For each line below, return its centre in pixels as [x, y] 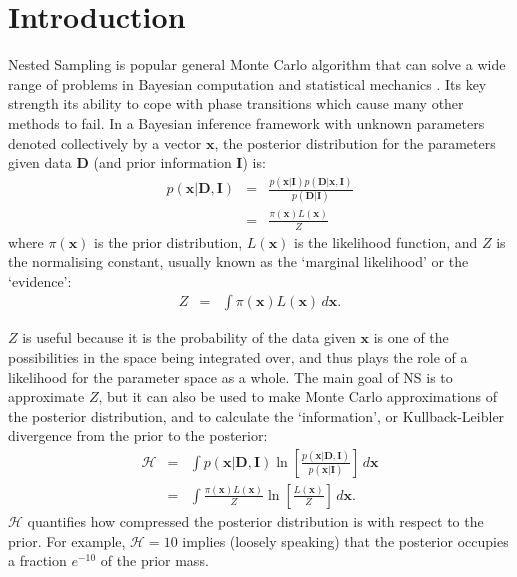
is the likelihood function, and [386, 241]
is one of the [411, 337]
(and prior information [162, 162]
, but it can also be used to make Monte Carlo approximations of [298, 396]
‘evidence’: [40, 280]
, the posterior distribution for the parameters [355, 142]
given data [40, 162]
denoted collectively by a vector [105, 142]
